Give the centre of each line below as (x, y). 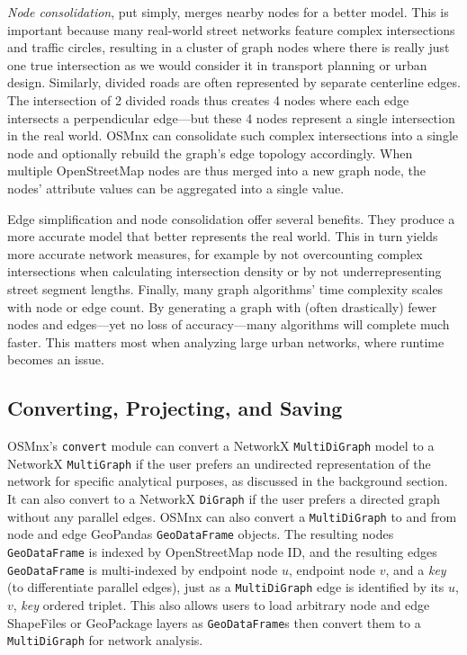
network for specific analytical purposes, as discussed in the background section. (228, 481)
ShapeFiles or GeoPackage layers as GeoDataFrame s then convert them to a (214, 622)
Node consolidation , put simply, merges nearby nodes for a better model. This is (228, 12)
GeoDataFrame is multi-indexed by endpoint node (143, 569)
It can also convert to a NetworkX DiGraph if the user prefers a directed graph (224, 498)
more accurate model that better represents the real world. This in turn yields (223, 236)
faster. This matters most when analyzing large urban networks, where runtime (226, 341)
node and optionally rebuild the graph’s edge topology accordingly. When (210, 153)
